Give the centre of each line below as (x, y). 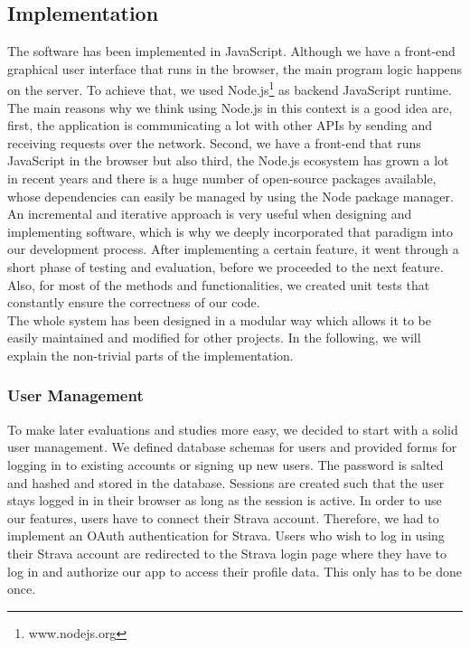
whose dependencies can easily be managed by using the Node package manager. (230, 196)
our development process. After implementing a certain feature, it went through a (233, 249)
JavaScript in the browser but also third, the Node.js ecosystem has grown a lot (228, 160)
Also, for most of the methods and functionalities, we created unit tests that (219, 284)
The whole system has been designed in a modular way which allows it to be (219, 319)
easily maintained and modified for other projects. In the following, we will (214, 338)
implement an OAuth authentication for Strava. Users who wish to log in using (226, 535)
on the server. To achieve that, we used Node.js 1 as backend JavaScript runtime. (230, 89)
